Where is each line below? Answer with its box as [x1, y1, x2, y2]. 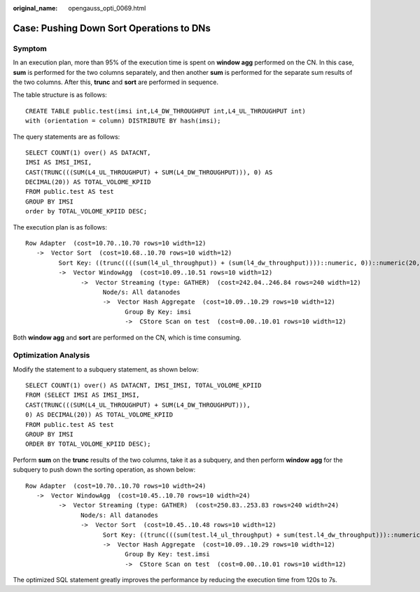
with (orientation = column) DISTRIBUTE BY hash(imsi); [25, 117, 221, 125]
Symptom [13, 43, 47, 53]
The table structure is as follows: [13, 91, 108, 99]
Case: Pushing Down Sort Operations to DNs [13, 22, 211, 34]
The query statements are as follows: [13, 132, 120, 141]
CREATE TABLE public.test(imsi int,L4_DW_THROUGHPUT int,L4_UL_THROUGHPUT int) [25, 107, 306, 115]
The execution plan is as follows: [13, 223, 108, 231]
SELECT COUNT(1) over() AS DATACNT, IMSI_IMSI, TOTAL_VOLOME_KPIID [25, 381, 262, 390]
